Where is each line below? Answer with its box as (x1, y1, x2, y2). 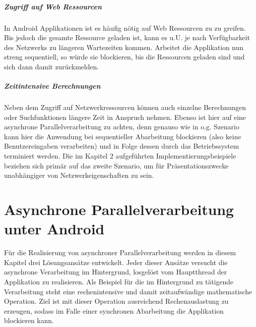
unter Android (4, 218, 105, 239)
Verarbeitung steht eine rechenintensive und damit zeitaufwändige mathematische (4, 286, 253, 296)
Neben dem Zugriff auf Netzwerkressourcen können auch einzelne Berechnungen (4, 102, 246, 112)
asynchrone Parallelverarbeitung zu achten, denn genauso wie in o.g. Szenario (4, 121, 240, 132)
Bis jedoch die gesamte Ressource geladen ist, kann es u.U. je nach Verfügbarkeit (4, 32, 250, 43)
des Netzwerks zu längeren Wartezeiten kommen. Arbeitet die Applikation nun (4, 42, 244, 52)
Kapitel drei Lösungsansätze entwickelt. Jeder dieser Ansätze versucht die (4, 257, 228, 267)
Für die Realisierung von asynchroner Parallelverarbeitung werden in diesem (4, 247, 236, 258)
